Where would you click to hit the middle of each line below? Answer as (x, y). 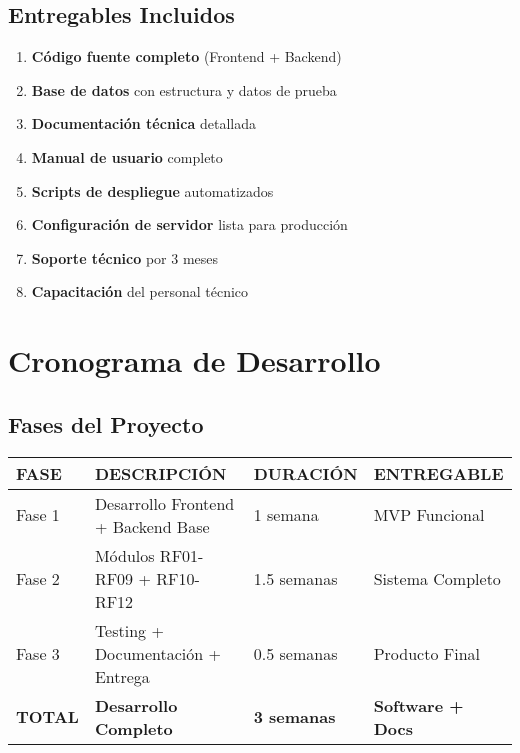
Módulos (124, 555)
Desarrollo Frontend (164, 503)
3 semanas (294, 717)
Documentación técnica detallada (143, 123)
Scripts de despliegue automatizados (152, 190)
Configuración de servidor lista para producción (189, 224)
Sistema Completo (437, 578)
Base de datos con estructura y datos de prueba (184, 89)
